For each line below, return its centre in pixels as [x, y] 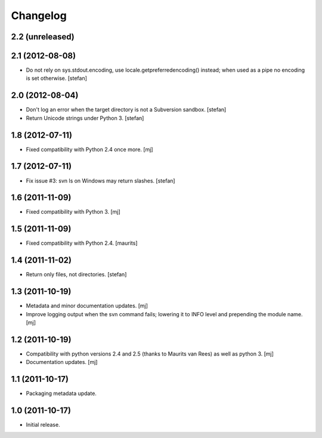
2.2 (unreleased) [43, 37]
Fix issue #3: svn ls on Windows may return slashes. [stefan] [100, 181]
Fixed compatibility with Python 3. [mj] [73, 212]
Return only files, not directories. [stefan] [76, 274]
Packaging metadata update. [61, 393]
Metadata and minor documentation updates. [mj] [87, 306]
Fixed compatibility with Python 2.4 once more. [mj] [89, 149]
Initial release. [43, 425]
